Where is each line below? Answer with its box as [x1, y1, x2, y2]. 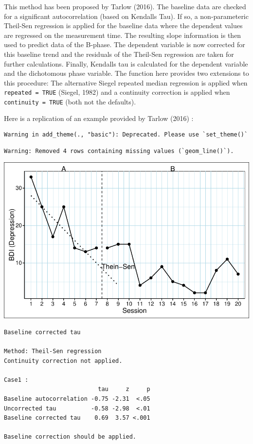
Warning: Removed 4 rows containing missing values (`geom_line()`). [4, 147, 234, 154]
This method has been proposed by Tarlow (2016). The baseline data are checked [4, 1, 246, 11]
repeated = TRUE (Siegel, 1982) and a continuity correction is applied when [4, 87, 230, 97]
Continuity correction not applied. [4, 357, 123, 364]
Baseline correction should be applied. [4, 433, 137, 441]
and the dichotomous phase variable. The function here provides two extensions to [4, 68, 249, 78]
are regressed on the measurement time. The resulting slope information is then [4, 30, 241, 40]
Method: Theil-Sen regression [4, 347, 102, 355]
